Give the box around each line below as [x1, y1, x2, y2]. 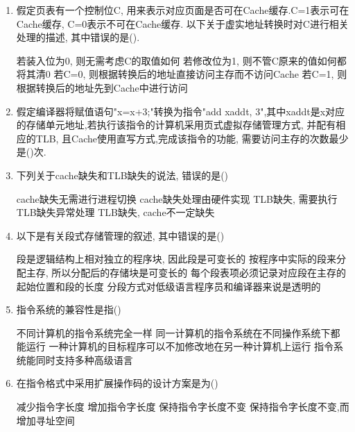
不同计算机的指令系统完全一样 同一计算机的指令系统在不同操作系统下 [16, 325, 331, 340]
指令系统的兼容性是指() [16, 302, 121, 317]
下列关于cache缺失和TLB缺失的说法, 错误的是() [16, 167, 229, 182]
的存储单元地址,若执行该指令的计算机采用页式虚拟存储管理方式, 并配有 [16, 117, 336, 132]
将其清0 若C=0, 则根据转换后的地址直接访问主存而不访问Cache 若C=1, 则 [16, 67, 347, 81]
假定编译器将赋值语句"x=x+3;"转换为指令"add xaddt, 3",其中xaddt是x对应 [16, 103, 345, 118]
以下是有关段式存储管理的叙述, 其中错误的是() [16, 228, 225, 242]
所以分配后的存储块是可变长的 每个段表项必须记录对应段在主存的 [51, 265, 347, 279]
